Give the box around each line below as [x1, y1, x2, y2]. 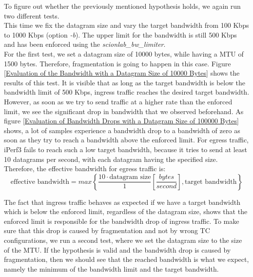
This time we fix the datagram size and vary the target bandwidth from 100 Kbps [4, 20, 249, 30]
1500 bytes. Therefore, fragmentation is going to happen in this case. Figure [4, 58, 231, 68]
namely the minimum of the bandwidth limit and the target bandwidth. [4, 263, 219, 274]
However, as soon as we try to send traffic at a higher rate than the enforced [4, 96, 233, 106]
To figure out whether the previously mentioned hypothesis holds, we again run [4, 1, 241, 11]
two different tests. [4, 10, 59, 20]
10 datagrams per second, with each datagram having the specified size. [4, 154, 218, 164]
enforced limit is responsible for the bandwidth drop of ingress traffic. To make [4, 216, 239, 226]
